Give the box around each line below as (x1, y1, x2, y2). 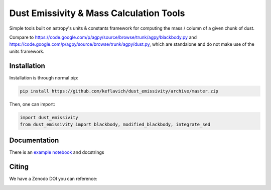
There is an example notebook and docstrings (9, 149, 104, 155)
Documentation (9, 136, 59, 145)
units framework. (9, 48, 45, 54)
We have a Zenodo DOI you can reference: (9, 176, 97, 182)
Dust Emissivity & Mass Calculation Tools (9, 8, 185, 19)
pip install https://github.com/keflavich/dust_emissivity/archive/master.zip (20, 88, 218, 94)
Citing (9, 162, 29, 171)
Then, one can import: (9, 101, 55, 107)
